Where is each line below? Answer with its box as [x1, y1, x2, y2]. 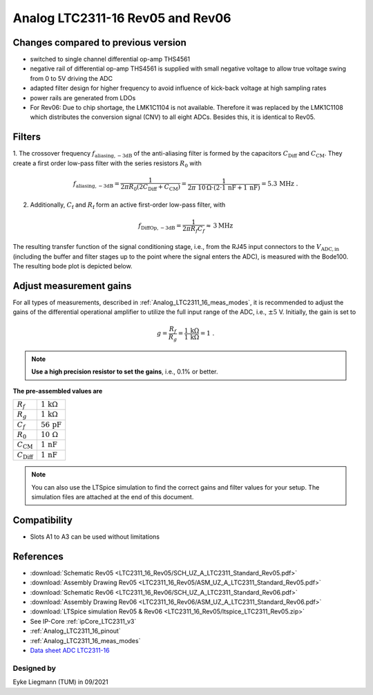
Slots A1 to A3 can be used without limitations [30, 532, 160, 541]
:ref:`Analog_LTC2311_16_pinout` [30, 627, 121, 636]
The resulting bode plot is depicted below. [12, 261, 133, 270]
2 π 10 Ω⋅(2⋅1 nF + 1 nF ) [187, 183, 260, 192]
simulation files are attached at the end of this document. [31, 493, 194, 501]
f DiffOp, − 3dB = [138, 222, 182, 231]
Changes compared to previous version [12, 37, 186, 48]
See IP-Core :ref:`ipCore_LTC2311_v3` [30, 617, 137, 625]
